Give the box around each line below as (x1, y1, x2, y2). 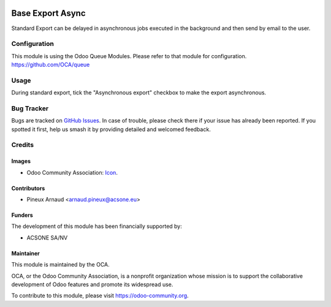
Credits (11, 141, 34, 150)
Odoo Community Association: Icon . (26, 169, 118, 176)
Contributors (11, 184, 45, 192)
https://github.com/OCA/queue (11, 61, 90, 69)
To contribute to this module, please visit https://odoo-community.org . (11, 292, 189, 300)
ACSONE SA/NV (26, 233, 68, 241)
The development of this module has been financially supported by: (11, 222, 182, 230)
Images (11, 157, 31, 165)
